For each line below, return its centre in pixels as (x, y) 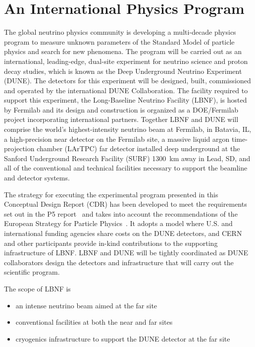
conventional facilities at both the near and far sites (94, 322)
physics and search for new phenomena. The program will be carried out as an (123, 51)
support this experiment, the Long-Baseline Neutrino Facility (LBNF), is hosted (126, 100)
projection (19, 148)
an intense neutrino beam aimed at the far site (86, 305)
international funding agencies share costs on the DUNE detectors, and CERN (123, 233)
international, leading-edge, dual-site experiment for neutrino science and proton (126, 61)
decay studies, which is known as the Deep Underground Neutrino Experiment (123, 71)
